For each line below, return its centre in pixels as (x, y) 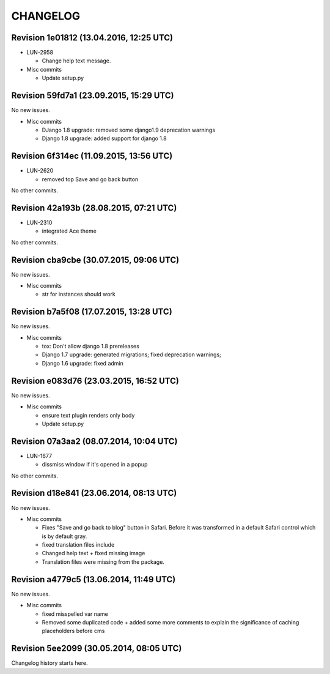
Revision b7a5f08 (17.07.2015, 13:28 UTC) (92, 312)
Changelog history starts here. (50, 663)
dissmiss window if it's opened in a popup (95, 465)
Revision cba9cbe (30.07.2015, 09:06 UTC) (95, 260)
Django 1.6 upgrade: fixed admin (82, 363)
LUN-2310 (39, 222)
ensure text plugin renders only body (88, 415)
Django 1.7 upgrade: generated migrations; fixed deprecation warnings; (131, 354)
